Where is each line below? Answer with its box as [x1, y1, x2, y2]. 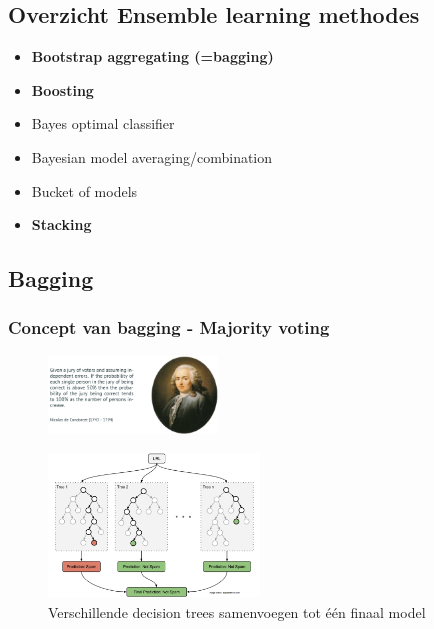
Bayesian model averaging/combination [31, 146, 273, 167]
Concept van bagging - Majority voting [8, 315, 330, 340]
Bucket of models [31, 180, 138, 201]
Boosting [31, 79, 94, 100]
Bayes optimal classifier [31, 113, 175, 134]
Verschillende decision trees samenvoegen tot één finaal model [48, 601, 426, 622]
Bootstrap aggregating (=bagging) [31, 46, 274, 67]
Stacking [31, 214, 92, 235]
